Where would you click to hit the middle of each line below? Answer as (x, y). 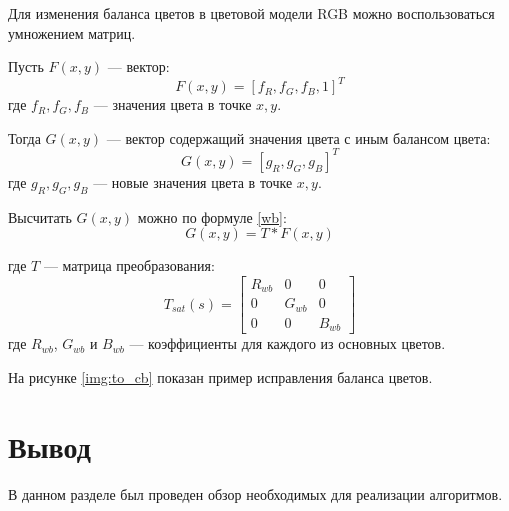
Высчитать (40, 216)
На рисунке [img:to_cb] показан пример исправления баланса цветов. (220, 377)
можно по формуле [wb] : (212, 216)
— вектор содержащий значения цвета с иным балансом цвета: (298, 137)
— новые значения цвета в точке (193, 181)
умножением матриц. (72, 32)
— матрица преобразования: (129, 265)
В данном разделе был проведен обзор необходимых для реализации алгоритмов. (255, 493)
